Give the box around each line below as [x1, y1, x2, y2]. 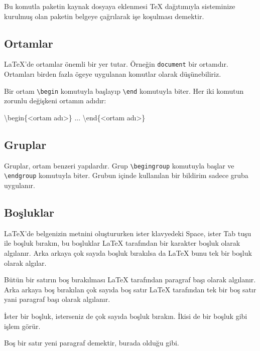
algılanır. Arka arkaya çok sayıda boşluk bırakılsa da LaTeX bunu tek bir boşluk [4, 247, 252, 258]
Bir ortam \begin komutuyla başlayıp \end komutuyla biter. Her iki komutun [4, 85, 244, 96]
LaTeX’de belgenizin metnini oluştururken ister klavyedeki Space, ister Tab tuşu [4, 228, 251, 238]
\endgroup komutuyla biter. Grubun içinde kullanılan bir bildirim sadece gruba [4, 170, 248, 181]
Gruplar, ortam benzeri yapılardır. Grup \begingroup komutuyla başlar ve [4, 160, 234, 170]
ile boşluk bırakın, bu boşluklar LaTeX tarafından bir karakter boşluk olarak [4, 238, 240, 248]
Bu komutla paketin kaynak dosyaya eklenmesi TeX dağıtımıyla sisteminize [4, 1, 235, 11]
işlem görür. [4, 320, 41, 331]
